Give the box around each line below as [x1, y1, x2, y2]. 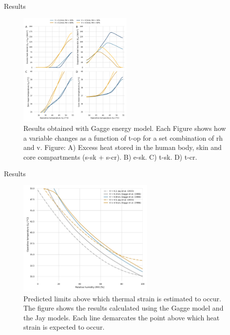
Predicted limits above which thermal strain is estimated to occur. [23, 293, 221, 303]
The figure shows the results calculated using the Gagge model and [23, 303, 224, 313]
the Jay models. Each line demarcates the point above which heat [23, 312, 220, 322]
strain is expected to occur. [23, 322, 105, 332]
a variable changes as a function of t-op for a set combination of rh [23, 132, 223, 143]
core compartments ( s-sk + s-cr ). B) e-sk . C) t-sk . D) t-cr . [23, 151, 197, 162]
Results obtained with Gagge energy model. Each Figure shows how [23, 123, 226, 133]
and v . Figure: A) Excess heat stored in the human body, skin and [23, 142, 222, 152]
